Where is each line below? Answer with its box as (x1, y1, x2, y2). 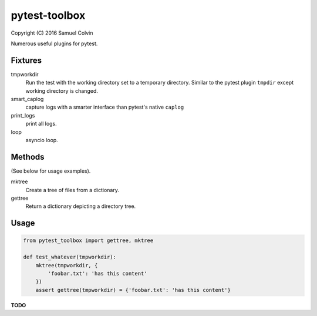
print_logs (11, 112, 35, 119)
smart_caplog (11, 96, 44, 103)
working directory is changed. (25, 87, 98, 94)
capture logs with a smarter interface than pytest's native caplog (25, 103, 184, 111)
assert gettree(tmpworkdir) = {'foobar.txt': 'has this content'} (35, 287, 231, 293)
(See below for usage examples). (11, 167, 91, 174)
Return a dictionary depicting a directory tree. (25, 203, 136, 210)
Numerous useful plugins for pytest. (11, 40, 98, 47)
